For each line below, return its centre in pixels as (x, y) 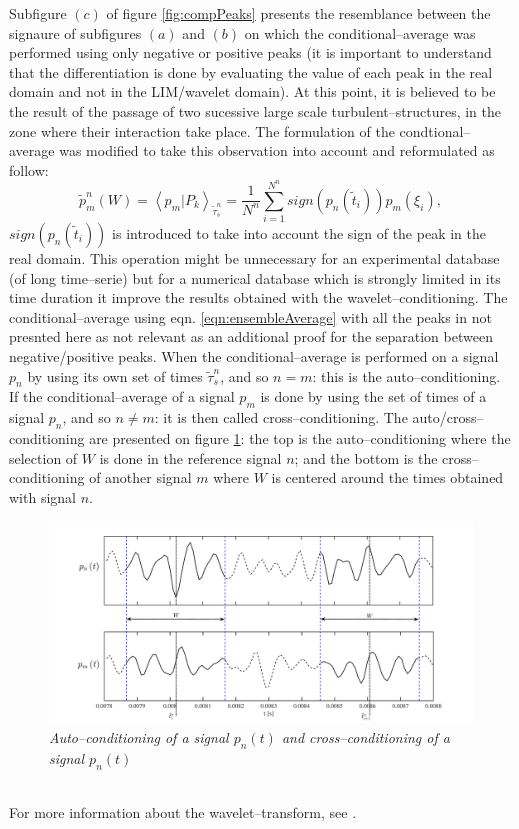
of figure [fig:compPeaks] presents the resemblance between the (298, 13)
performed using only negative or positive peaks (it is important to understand (250, 52)
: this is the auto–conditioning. (406, 375)
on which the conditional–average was (360, 32)
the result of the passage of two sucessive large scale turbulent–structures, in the (255, 110)
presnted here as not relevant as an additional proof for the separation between (251, 336)
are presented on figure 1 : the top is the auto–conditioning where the (300, 437)
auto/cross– (448, 417)
